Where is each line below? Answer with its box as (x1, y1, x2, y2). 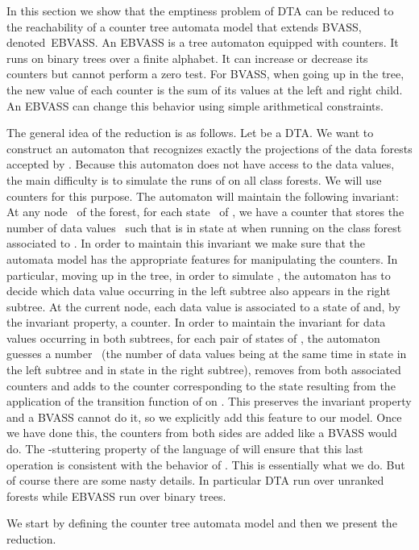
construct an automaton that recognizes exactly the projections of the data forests (6, 140, 413, 156)
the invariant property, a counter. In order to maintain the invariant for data (6, 314, 386, 331)
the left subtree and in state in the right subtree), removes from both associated (6, 361, 401, 378)
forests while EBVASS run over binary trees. (6, 487, 226, 504)
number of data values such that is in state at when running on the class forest (6, 219, 402, 235)
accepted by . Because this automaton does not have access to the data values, (6, 156, 395, 173)
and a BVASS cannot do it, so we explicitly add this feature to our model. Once (6, 408, 402, 425)
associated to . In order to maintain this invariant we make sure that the (6, 235, 365, 252)
